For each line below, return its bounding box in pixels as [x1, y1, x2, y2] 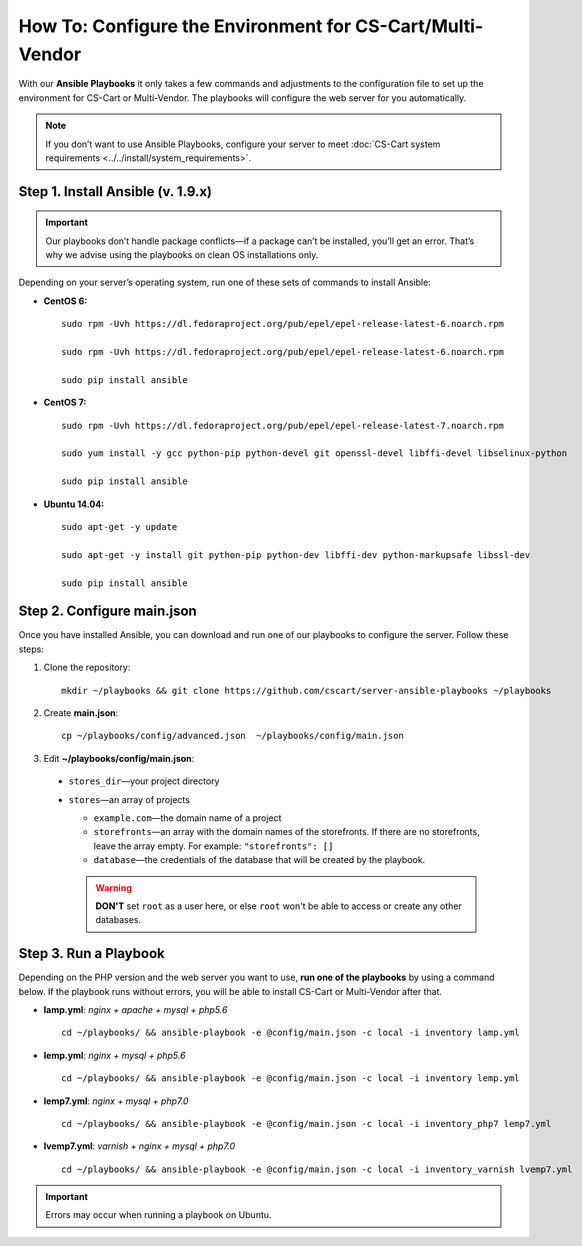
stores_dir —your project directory [68, 775, 220, 787]
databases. [95, 914, 142, 926]
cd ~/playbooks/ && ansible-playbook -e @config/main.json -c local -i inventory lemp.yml [61, 1073, 520, 1084]
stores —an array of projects [68, 793, 190, 805]
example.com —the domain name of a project [93, 811, 282, 824]
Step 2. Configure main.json [18, 603, 197, 620]
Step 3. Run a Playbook [18, 945, 165, 962]
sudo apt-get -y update [61, 521, 178, 532]
